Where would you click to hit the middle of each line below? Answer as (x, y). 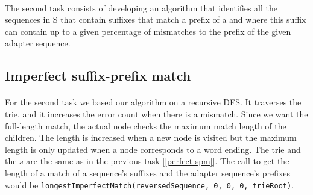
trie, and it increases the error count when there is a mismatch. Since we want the (156, 113)
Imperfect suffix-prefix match (98, 76)
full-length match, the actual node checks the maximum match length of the (146, 125)
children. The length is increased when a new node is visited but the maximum (151, 138)
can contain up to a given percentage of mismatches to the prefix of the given (148, 31)
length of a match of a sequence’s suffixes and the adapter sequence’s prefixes (148, 172)
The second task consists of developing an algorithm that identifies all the (141, 8)
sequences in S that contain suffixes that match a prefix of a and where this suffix (156, 20)
